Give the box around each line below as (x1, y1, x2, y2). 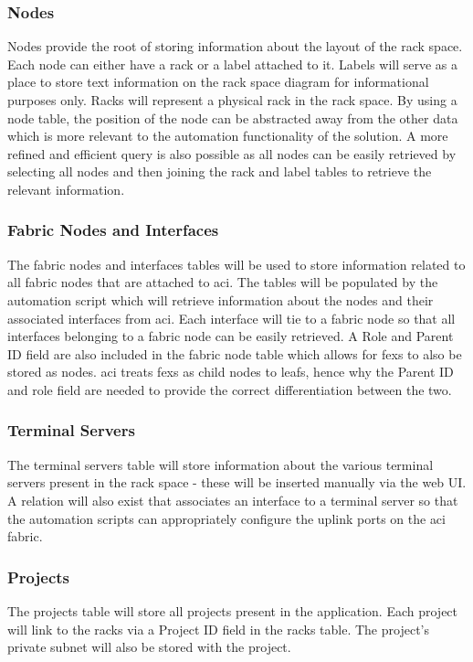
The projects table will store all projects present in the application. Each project (7, 601, 458, 620)
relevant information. (7, 179, 125, 198)
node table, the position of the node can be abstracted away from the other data (7, 108, 458, 127)
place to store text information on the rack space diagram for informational (7, 72, 429, 91)
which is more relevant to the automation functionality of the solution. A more (7, 126, 448, 145)
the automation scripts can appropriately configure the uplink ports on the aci (7, 508, 446, 528)
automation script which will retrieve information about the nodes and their (7, 290, 434, 309)
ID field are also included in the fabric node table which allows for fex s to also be (7, 344, 462, 363)
